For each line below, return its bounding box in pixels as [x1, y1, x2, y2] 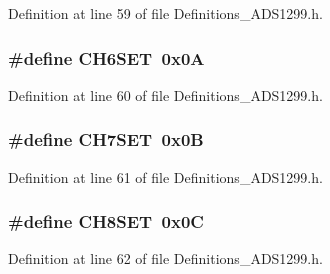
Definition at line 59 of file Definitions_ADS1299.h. [8, 3, 323, 23]
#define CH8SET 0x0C [8, 209, 204, 234]
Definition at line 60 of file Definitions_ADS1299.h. [8, 84, 323, 105]
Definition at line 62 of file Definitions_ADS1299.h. [8, 248, 323, 269]
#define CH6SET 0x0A [8, 45, 205, 70]
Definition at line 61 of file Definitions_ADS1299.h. [8, 166, 323, 187]
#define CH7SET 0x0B [8, 127, 204, 152]
